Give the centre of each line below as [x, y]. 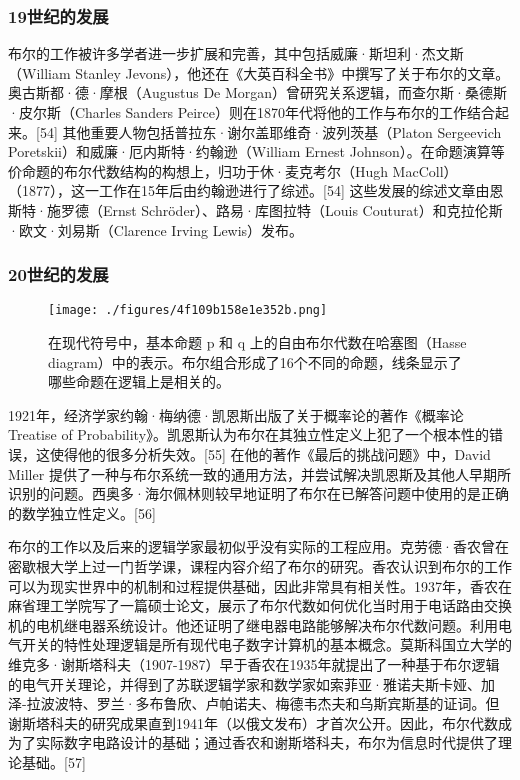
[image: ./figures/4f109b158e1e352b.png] [188, 310]
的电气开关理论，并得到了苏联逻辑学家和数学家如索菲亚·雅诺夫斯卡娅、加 [251, 683]
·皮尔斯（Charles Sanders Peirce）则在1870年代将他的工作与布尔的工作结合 [251, 112]
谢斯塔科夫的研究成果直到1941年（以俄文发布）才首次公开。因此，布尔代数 [253, 722]
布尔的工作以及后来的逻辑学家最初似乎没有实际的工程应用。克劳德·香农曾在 [258, 546]
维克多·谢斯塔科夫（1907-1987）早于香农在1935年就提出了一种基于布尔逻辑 [254, 663]
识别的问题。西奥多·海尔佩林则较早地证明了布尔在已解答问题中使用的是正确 [258, 493]
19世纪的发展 [58, 15]
